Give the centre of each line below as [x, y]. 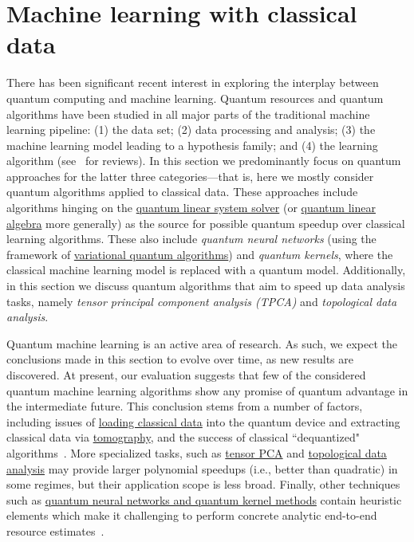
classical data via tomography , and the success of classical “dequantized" [183, 437]
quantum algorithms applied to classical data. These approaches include [182, 192]
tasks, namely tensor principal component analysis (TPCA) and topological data [202, 301]
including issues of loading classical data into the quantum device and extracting [203, 421]
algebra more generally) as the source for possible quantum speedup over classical [206, 223]
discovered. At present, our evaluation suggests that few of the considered [186, 375]
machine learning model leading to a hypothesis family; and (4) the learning [192, 145]
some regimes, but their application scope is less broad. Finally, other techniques [203, 484]
